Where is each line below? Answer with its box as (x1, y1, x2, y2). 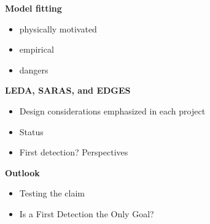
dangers (19, 63, 49, 76)
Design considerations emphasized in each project (19, 104, 206, 117)
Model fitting (5, 2, 62, 14)
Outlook (5, 166, 40, 179)
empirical (19, 43, 54, 56)
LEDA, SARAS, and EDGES (5, 84, 131, 97)
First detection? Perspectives (19, 146, 128, 159)
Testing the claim (19, 187, 85, 200)
